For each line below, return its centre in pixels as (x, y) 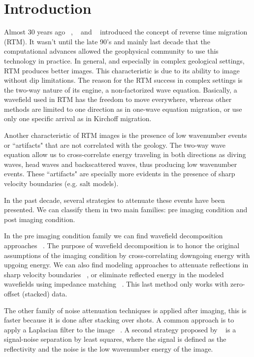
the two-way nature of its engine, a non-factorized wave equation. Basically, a (121, 89)
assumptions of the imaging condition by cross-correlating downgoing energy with (127, 255)
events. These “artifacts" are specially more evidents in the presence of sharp (120, 174)
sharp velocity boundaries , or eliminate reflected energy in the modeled (114, 274)
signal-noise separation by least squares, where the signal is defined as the (115, 339)
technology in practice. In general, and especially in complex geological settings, (124, 60)
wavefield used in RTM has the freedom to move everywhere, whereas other (118, 99)
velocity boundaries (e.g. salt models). (61, 183)
